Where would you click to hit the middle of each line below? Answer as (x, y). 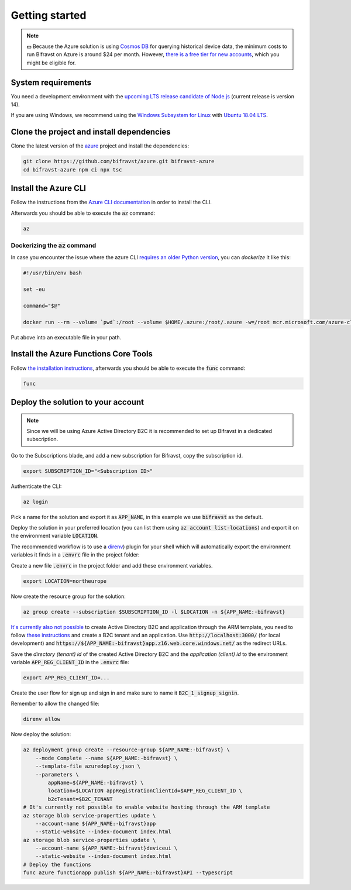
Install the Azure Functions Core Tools (82, 354)
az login (36, 501)
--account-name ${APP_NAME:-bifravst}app (96, 823)
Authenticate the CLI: (36, 486)
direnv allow (42, 719)
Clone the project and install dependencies (91, 132)
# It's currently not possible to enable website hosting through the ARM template (147, 807)
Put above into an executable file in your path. (66, 337)
